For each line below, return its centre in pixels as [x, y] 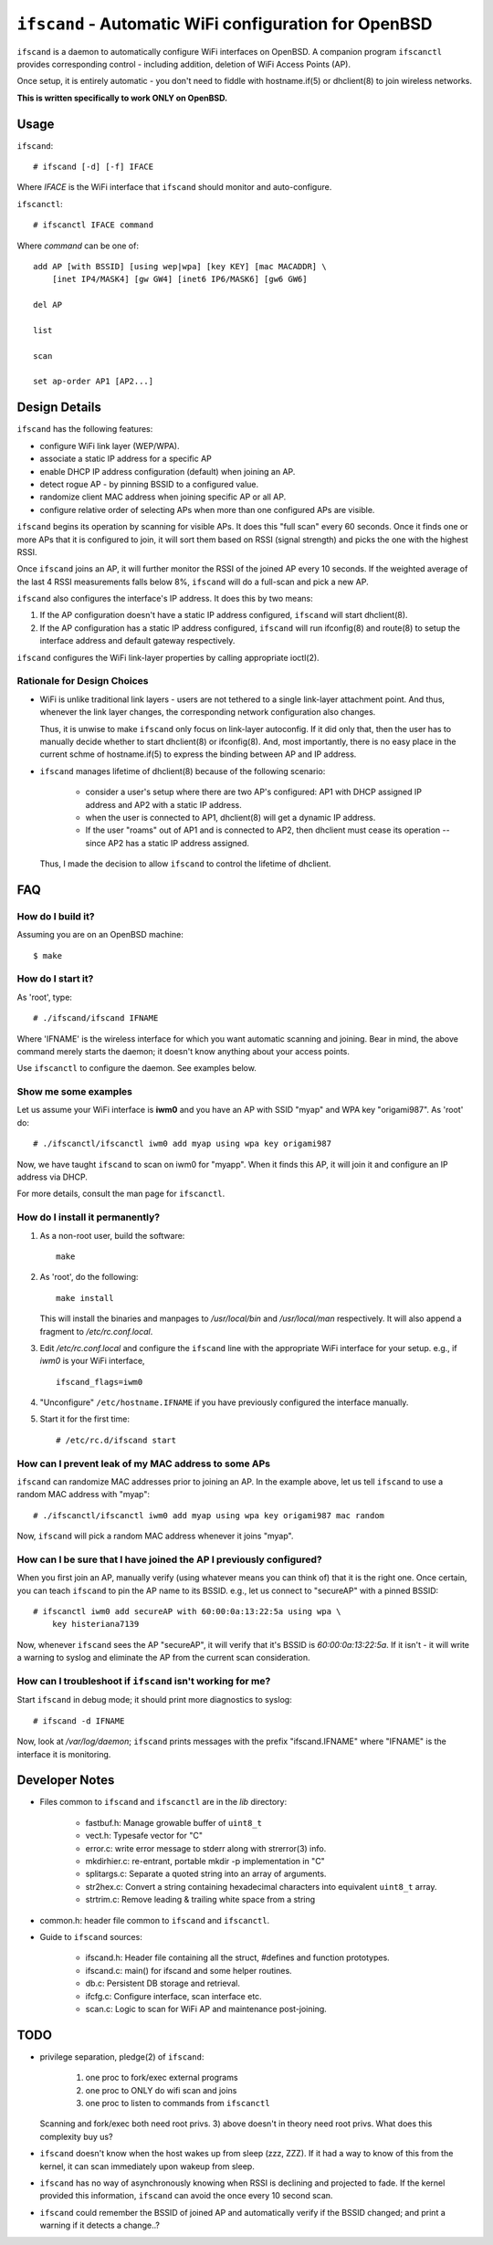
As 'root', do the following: [89, 1277]
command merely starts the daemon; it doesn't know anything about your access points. [184, 1051]
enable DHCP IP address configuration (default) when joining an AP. [168, 471]
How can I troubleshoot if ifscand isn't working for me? [144, 1682]
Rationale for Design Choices [83, 681]
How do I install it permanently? [88, 1217]
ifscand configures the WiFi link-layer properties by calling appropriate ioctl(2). [168, 657]
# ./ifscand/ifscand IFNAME [96, 1018]
